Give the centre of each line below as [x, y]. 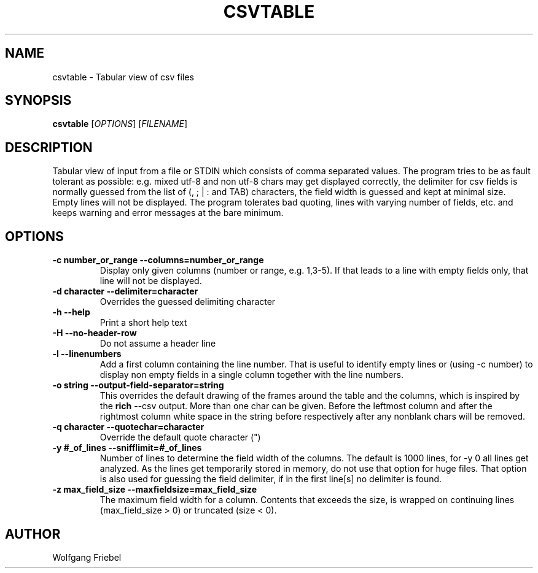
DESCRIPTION [49, 147]
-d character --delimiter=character [125, 291]
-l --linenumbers [87, 354]
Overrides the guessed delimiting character [188, 302]
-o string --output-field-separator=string [138, 385]
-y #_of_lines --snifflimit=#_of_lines [127, 448]
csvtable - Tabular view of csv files [123, 77]
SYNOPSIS [38, 101]
